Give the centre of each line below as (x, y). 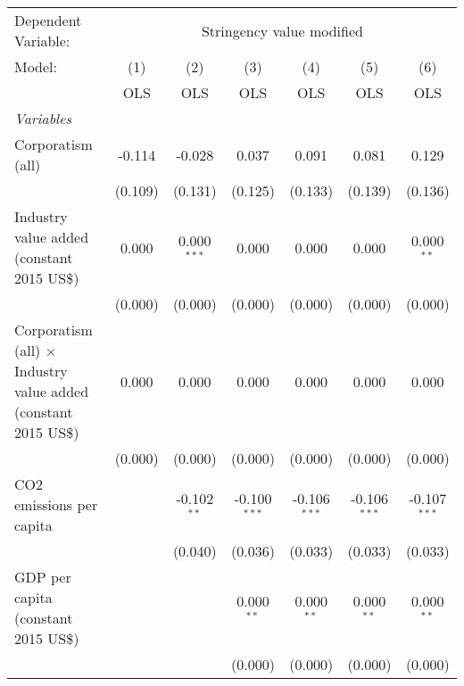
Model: (36, 66)
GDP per (43, 577)
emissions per (56, 504)
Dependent (48, 20)
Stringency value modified (282, 30)
